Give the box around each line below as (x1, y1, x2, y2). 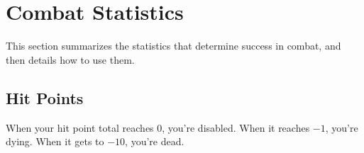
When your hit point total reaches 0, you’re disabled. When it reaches (6, 120, 310, 135)
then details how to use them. (6, 52, 135, 67)
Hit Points (6, 86, 84, 108)
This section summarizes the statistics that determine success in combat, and (6, 38, 341, 53)
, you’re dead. (125, 134, 184, 149)
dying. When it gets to (6, 134, 104, 149)
